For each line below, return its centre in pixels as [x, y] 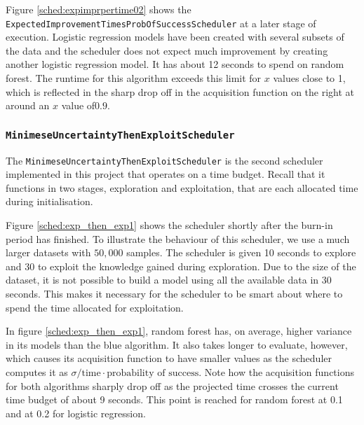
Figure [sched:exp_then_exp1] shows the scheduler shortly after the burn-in [169, 225]
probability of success [153, 373]
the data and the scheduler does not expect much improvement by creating [167, 50]
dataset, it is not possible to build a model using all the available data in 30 [169, 280]
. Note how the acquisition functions [277, 371]
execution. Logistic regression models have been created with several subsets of [175, 37]
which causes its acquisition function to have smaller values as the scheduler [169, 358]
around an [28, 105]
